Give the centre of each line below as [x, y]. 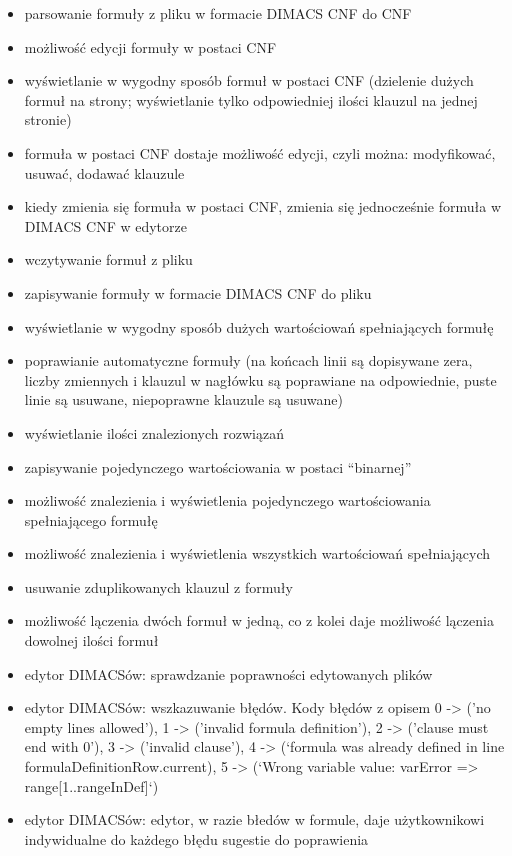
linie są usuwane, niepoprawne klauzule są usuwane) [183, 399]
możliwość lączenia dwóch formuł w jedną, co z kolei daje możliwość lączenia [259, 620]
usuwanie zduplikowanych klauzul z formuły [158, 586]
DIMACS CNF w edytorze [105, 225]
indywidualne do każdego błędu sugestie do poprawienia [196, 838]
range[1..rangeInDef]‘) [91, 785]
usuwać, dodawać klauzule [104, 172]
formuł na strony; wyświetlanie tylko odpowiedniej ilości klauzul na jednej [251, 99]
